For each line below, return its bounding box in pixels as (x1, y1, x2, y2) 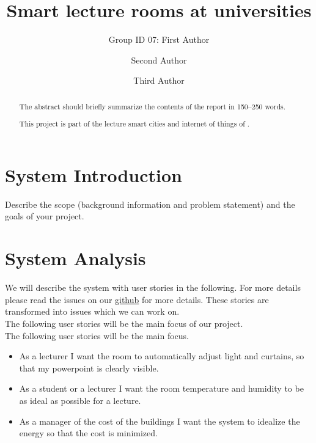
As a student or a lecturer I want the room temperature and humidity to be (19, 382, 304, 395)
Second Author (131, 53, 187, 66)
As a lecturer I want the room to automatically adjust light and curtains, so (19, 350, 304, 362)
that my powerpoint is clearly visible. (19, 361, 159, 374)
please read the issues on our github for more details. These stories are (5, 293, 269, 306)
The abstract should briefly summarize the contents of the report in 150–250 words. (19, 101, 285, 111)
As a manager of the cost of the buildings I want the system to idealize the (19, 414, 300, 427)
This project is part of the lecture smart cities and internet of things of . (19, 119, 250, 129)
